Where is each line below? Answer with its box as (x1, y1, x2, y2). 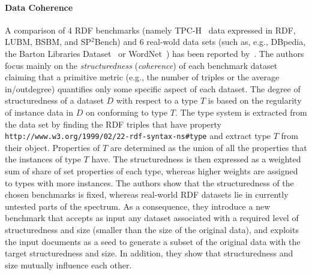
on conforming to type (85, 105, 168, 118)
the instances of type (5, 153, 81, 165)
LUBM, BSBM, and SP (5, 35, 92, 48)
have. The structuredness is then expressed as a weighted (91, 153, 301, 165)
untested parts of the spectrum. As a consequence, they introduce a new (5, 200, 271, 212)
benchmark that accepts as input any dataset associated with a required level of (5, 211, 299, 224)
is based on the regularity (208, 94, 302, 107)
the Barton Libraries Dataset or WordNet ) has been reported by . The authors (5, 47, 304, 59)
